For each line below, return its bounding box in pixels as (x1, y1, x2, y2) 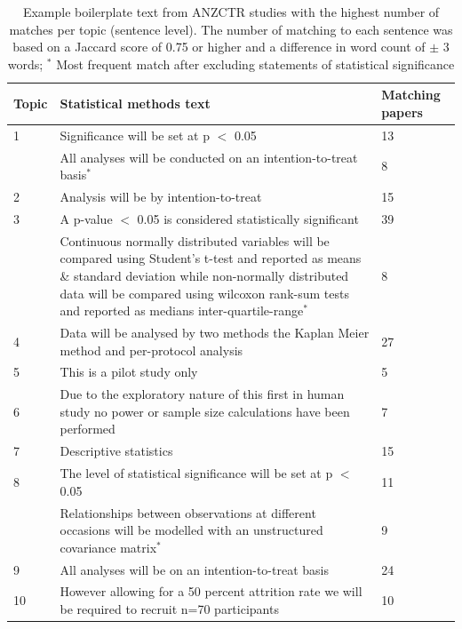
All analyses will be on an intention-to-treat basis (60, 560, 329, 578)
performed (60, 419, 115, 438)
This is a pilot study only (60, 362, 198, 381)
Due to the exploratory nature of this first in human (60, 385, 345, 403)
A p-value (60, 209, 113, 227)
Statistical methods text (60, 94, 211, 113)
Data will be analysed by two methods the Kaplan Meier (60, 323, 370, 341)
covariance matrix (60, 537, 157, 556)
